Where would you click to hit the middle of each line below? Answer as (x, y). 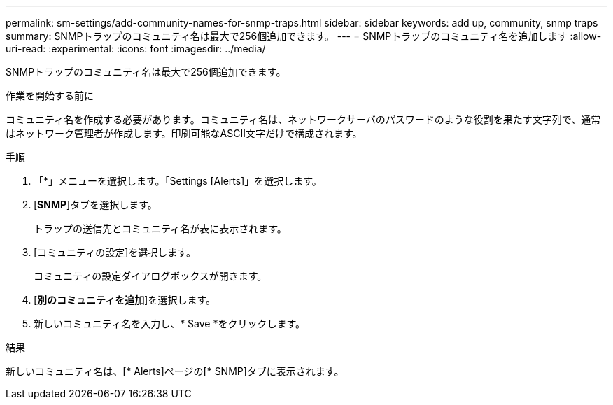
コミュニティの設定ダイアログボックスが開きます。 (150, 276)
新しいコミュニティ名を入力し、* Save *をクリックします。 (170, 324)
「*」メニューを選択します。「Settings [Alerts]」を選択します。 (178, 181)
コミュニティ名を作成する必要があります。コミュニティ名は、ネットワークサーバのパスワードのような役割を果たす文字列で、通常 (303, 119)
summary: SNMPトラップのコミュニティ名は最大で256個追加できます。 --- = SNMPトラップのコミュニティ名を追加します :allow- (304, 36)
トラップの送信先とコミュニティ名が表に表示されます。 (160, 228)
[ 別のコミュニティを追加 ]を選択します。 (125, 300)
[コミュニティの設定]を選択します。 (115, 252)
